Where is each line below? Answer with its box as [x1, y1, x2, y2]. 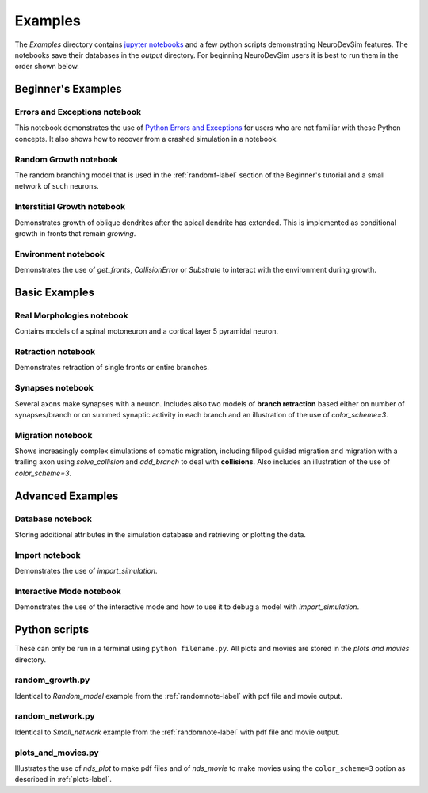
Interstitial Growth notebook [14, 201, 126, 212]
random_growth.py [14, 674, 90, 685]
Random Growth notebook [14, 154, 118, 165]
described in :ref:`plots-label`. [14, 775, 113, 784]
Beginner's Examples [14, 82, 122, 96]
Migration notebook [14, 429, 93, 440]
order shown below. [14, 62, 79, 71]
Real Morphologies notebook [14, 310, 128, 321]
